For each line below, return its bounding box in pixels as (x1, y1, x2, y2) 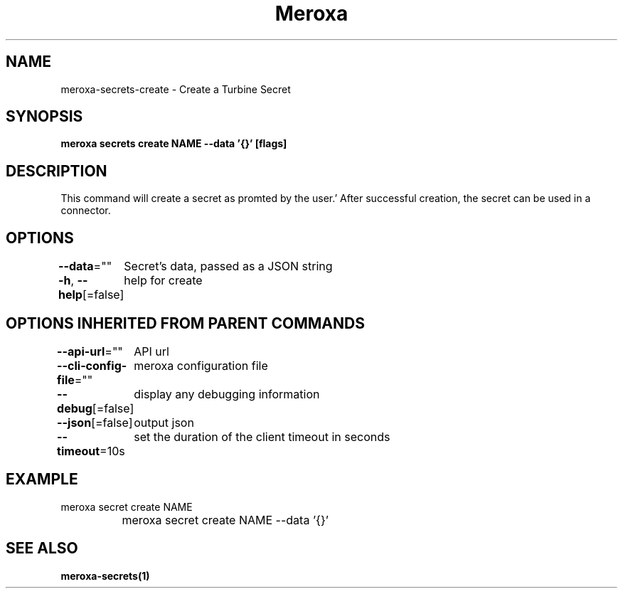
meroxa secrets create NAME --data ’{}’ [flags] (60, 137, 287, 150)
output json (134, 415, 194, 430)
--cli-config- (57, 358, 127, 373)
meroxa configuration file (134, 358, 268, 373)
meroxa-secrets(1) (60, 569, 150, 582)
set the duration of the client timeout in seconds (134, 429, 390, 444)
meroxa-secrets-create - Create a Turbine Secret (60, 83, 291, 95)
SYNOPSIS (6, 107, 83, 126)
